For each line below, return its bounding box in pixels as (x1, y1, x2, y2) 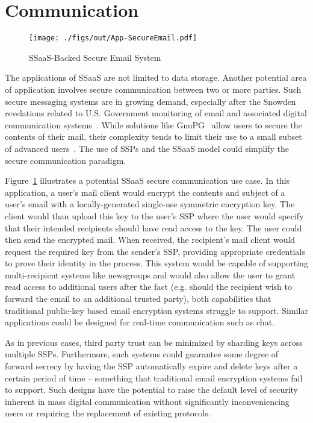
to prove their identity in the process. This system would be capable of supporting (5, 257, 308, 269)
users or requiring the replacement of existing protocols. (5, 407, 211, 419)
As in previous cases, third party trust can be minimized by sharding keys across (5, 336, 303, 348)
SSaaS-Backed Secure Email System (29, 51, 161, 63)
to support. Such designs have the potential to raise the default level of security (5, 383, 299, 396)
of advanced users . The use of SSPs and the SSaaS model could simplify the (5, 142, 289, 154)
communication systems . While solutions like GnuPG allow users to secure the (5, 118, 302, 131)
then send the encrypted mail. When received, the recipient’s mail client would (5, 233, 296, 246)
